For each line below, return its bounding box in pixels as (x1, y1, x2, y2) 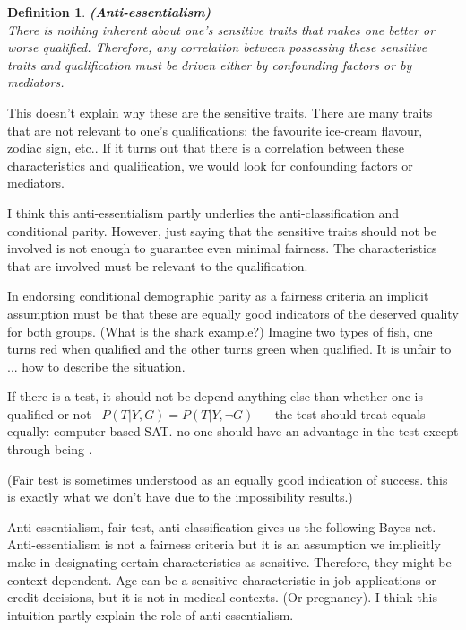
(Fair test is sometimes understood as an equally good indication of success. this (7, 469, 448, 488)
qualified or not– (7, 404, 98, 423)
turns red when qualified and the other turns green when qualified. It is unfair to (7, 339, 452, 358)
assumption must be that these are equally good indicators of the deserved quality (7, 303, 459, 322)
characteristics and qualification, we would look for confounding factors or (7, 155, 413, 174)
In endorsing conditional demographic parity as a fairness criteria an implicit (7, 286, 429, 305)
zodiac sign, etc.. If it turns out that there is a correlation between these (7, 138, 404, 157)
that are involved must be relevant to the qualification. (7, 256, 308, 275)
